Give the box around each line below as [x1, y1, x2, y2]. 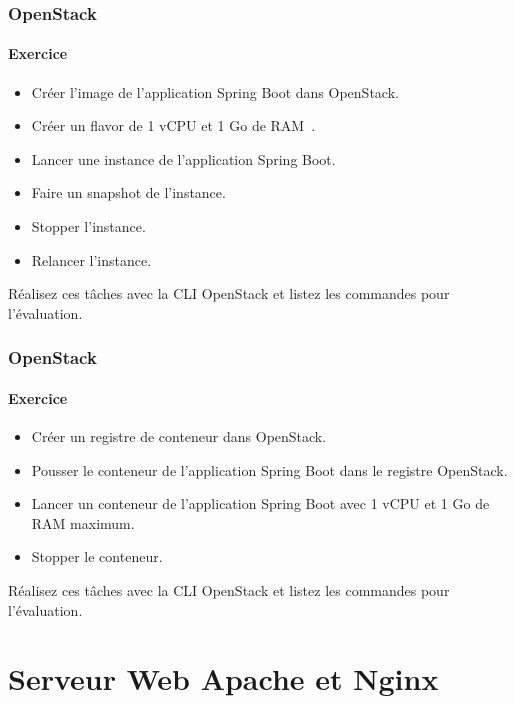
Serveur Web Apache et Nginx [8, 658, 439, 699]
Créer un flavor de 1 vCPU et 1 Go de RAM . [31, 115, 316, 136]
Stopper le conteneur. [31, 546, 163, 567]
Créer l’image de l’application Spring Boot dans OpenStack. [31, 81, 399, 102]
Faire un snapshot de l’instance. [31, 182, 226, 203]
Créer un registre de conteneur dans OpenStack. [31, 426, 327, 447]
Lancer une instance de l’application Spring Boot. [31, 148, 336, 169]
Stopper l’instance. [31, 216, 146, 237]
